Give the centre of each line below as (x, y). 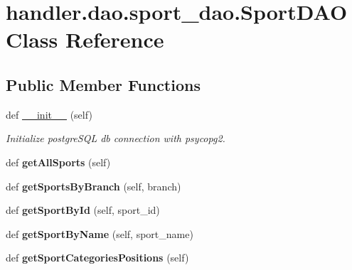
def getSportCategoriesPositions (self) (97, 258)
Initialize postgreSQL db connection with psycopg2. (116, 138)
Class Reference (85, 39)
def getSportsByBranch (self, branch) (94, 186)
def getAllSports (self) (58, 162)
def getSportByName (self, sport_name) (100, 233)
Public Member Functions (103, 84)
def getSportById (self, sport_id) (83, 210)
